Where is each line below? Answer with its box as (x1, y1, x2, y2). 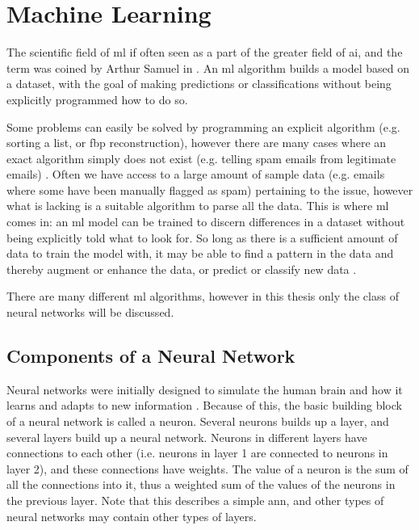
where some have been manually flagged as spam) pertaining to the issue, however (6, 181, 413, 198)
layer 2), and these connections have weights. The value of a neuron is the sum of (6, 460, 409, 477)
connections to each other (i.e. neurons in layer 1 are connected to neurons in (6, 444, 388, 461)
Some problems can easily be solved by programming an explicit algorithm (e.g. (6, 118, 400, 135)
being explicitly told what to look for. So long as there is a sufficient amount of (6, 229, 398, 246)
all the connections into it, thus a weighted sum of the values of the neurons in (6, 476, 396, 493)
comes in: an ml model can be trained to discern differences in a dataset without (6, 213, 405, 230)
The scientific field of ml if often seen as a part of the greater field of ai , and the (6, 44, 403, 61)
